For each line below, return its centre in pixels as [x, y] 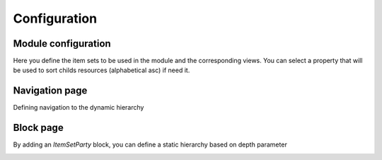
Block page [38, 128]
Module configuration [62, 44]
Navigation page [50, 91]
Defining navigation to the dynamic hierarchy [79, 108]
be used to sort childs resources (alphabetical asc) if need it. [102, 70]
